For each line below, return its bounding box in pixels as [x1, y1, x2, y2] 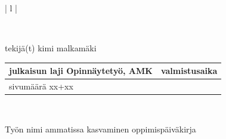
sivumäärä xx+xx [9, 80, 73, 92]
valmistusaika [160, 64, 218, 77]
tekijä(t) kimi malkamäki [5, 42, 97, 54]
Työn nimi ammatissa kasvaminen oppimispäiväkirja [5, 122, 196, 135]
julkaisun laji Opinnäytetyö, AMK [9, 64, 153, 77]
